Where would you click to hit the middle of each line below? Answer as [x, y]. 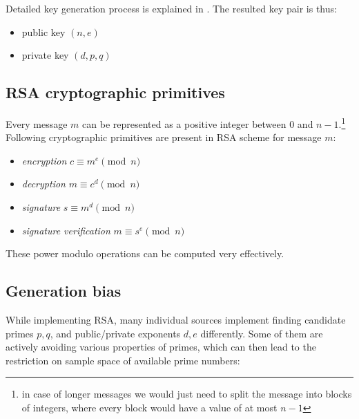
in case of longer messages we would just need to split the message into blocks [187, 394]
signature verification [66, 230]
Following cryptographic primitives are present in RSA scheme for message [164, 137]
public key [43, 31]
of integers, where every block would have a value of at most [149, 407]
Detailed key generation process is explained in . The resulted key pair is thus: [171, 8]
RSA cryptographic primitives [115, 92]
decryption [43, 184]
